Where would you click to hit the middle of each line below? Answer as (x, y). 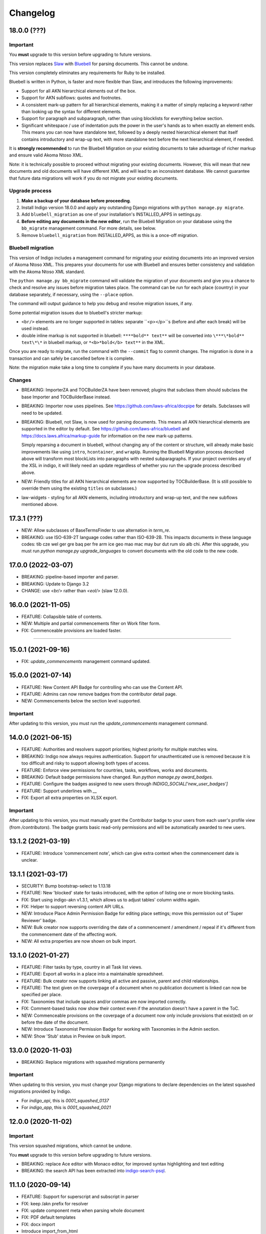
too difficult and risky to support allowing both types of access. (86, 763)
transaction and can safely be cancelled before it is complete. (72, 358)
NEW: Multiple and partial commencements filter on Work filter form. (91, 623)
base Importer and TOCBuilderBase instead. (66, 397)
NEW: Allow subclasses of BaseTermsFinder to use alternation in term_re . (96, 530)
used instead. (35, 329)
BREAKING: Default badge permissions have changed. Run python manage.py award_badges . (117, 777)
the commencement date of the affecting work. (69, 934)
